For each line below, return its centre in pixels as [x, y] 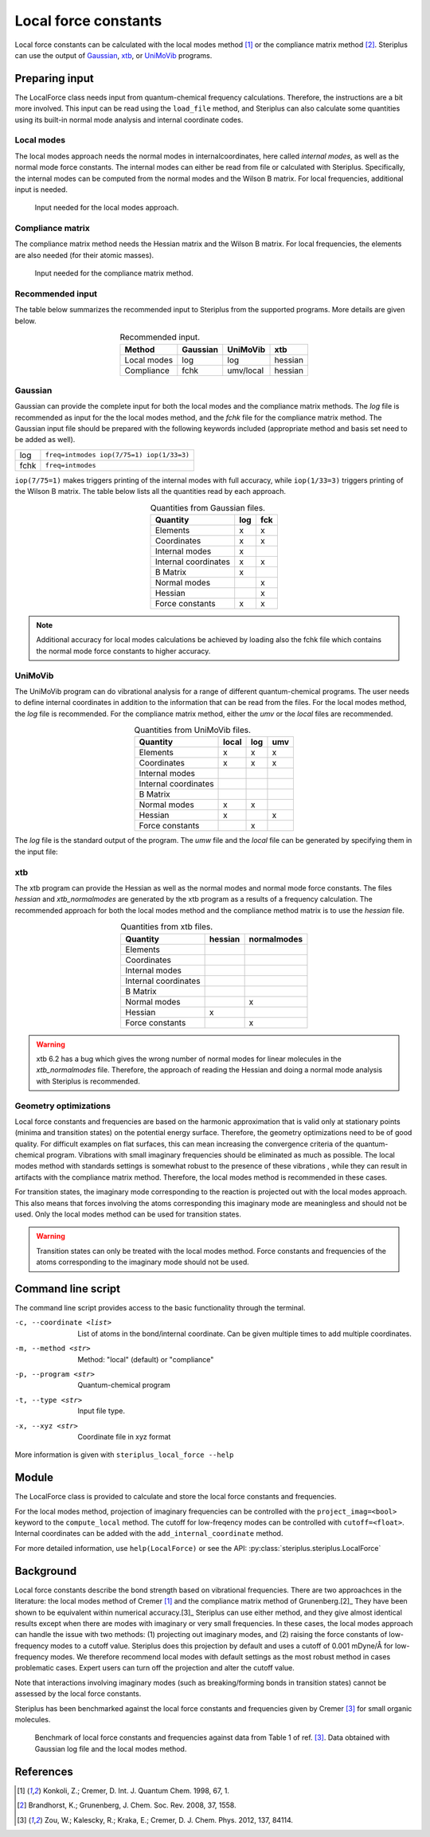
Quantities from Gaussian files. [208, 507]
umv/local [246, 370]
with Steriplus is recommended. [88, 1081]
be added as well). [45, 440]
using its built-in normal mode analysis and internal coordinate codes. [129, 119]
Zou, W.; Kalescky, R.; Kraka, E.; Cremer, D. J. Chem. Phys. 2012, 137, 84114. [169, 1819]
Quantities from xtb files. [167, 926]
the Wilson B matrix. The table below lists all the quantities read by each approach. [150, 492]
